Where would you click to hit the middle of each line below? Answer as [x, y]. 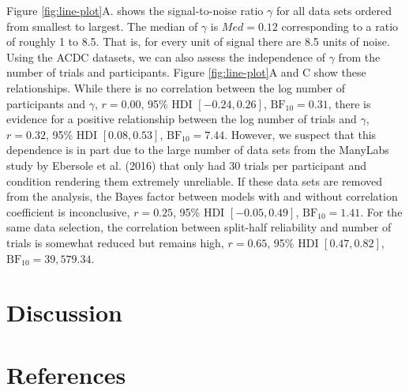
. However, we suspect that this [300, 134]
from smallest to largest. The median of [102, 26]
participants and [46, 103]
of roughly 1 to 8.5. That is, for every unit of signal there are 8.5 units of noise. [198, 41]
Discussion [64, 312]
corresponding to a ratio [340, 26]
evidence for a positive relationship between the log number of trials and [182, 119]
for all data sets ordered [334, 10]
